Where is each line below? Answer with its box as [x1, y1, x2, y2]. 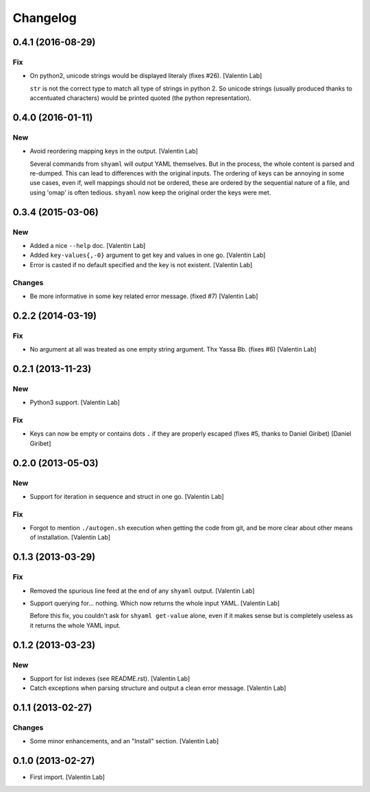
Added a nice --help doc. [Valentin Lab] [29, 241, 146, 249]
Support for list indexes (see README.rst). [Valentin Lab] [29, 674, 190, 682]
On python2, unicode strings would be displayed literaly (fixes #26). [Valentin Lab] [29, 72, 262, 80]
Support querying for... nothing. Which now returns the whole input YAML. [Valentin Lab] [29, 599, 280, 607]
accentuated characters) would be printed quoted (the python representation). [29, 94, 251, 102]
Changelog [12, 10, 77, 25]
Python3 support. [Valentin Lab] [29, 398, 120, 407]
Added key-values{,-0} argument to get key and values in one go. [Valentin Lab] [29, 251, 266, 260]
